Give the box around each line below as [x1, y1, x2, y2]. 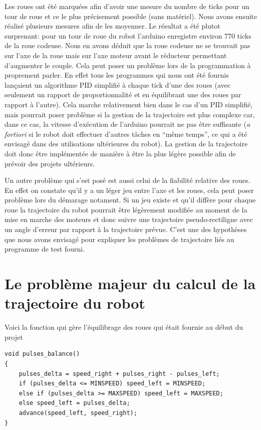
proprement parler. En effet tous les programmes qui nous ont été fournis [5, 70, 229, 80]
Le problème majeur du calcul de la [5, 273, 256, 294]
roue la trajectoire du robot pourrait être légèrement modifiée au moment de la [5, 204, 247, 214]
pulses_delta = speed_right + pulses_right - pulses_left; [19, 370, 220, 377]
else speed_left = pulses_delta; [19, 399, 130, 407]
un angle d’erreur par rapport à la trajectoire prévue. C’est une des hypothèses [5, 224, 247, 235]
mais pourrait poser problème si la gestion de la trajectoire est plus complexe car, [5, 109, 255, 119]
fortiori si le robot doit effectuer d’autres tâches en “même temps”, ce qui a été [5, 128, 247, 139]
